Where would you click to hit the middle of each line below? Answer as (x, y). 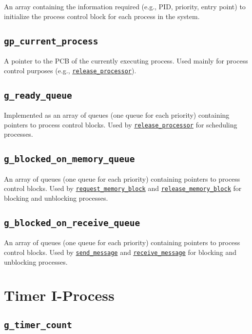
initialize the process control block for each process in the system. (102, 16)
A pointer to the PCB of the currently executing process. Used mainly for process (126, 60)
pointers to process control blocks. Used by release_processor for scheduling (121, 124)
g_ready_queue (38, 95)
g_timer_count (38, 325)
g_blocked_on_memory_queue (69, 159)
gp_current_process (51, 41)
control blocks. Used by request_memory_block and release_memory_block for (123, 188)
